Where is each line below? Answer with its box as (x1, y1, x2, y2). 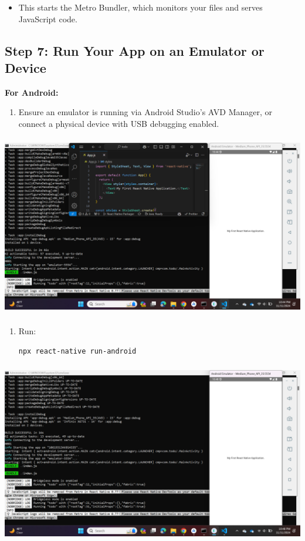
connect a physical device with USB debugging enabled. (18, 117, 219, 129)
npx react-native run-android (18, 347, 137, 355)
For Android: (5, 86, 59, 98)
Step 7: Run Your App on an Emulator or (5, 41, 265, 59)
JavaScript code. (18, 12, 77, 25)
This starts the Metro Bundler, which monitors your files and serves (18, 1, 263, 13)
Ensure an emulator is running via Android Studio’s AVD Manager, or (18, 106, 273, 118)
